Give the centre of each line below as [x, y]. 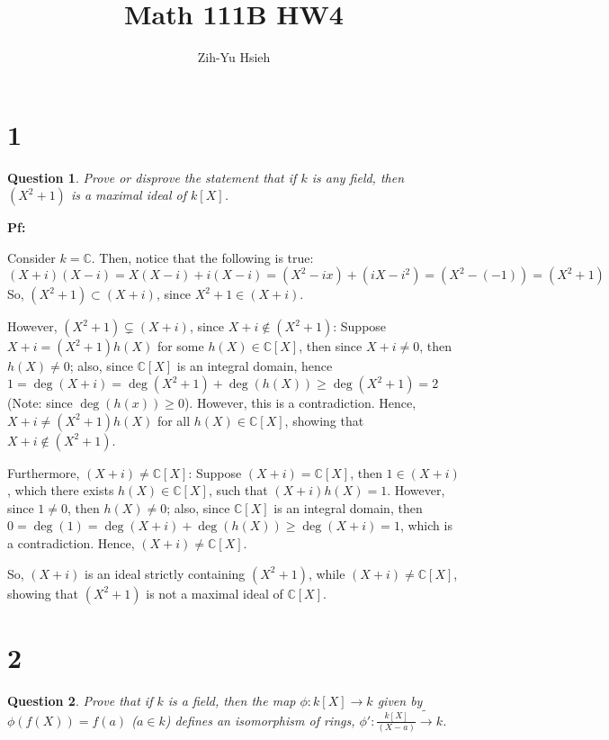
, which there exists [61, 490]
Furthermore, [44, 472]
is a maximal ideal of [129, 195]
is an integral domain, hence [255, 366]
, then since [331, 346]
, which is [426, 525]
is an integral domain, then [348, 507]
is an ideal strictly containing [165, 573]
